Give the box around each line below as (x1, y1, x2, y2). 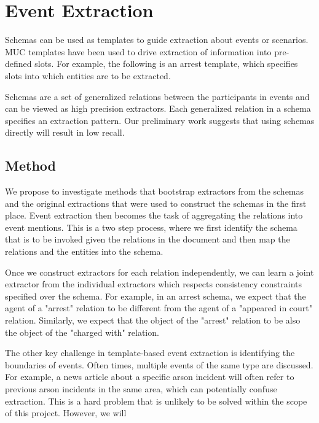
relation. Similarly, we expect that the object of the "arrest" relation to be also (5, 314, 301, 327)
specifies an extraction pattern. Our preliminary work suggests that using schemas (5, 114, 315, 126)
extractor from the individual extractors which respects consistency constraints (5, 277, 302, 290)
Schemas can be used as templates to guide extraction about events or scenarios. (5, 33, 309, 46)
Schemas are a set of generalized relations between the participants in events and (5, 90, 310, 103)
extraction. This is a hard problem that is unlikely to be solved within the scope (5, 394, 307, 407)
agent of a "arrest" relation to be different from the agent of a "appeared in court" (5, 301, 313, 314)
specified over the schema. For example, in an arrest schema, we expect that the (5, 289, 306, 302)
